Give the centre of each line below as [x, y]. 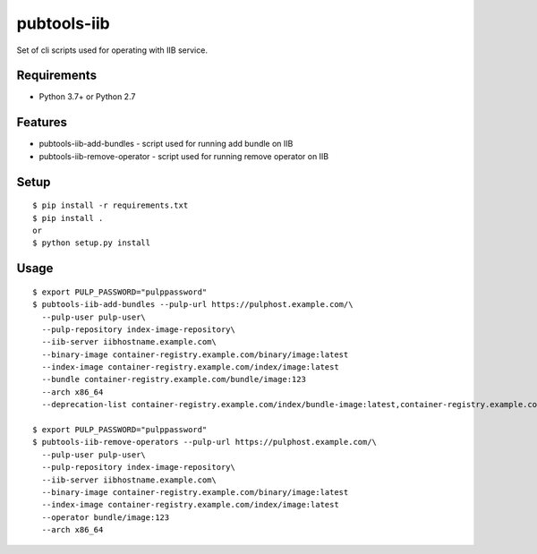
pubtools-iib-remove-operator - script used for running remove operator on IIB [184, 156]
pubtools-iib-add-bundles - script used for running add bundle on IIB [166, 144]
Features [42, 122]
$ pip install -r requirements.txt [111, 205]
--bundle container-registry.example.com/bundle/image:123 [174, 379]
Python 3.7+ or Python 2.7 [87, 97]
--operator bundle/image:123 [106, 517]
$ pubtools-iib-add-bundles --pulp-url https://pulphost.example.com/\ [193, 305]
